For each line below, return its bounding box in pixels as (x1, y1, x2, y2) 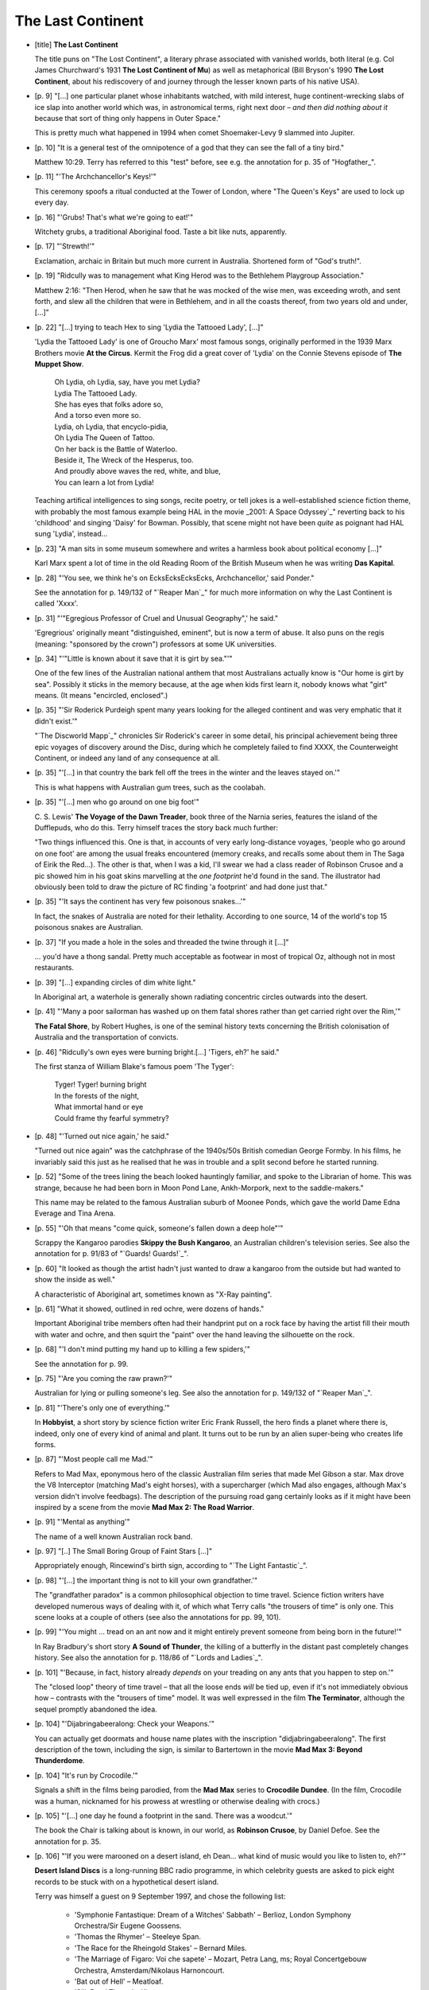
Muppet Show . (34, 359, 84, 369)
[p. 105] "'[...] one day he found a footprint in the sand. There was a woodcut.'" (34, 1811, 293, 1820)
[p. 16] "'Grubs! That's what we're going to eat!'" (34, 212, 194, 222)
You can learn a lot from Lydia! (54, 478, 154, 487)
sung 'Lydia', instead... (34, 529, 108, 539)
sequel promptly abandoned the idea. (34, 1704, 158, 1714)
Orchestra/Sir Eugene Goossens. (74, 1921, 182, 1930)
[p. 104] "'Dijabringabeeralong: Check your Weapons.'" (34, 1719, 214, 1729)
